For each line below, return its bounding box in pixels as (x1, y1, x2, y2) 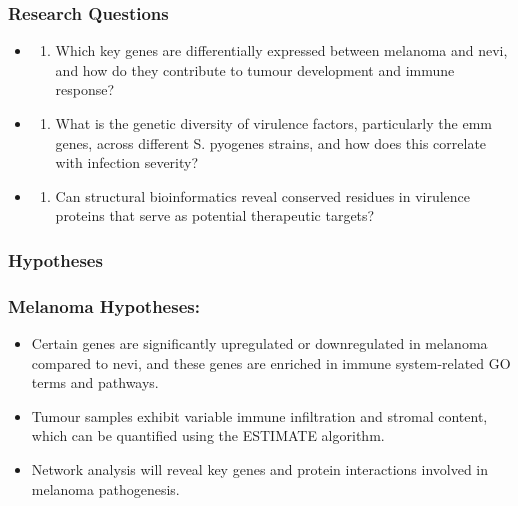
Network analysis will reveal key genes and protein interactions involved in (31, 459, 489, 479)
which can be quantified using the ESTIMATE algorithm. (31, 425, 385, 446)
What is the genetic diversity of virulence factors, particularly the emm (55, 113, 492, 133)
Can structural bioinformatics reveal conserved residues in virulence (55, 185, 471, 206)
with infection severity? (55, 152, 199, 173)
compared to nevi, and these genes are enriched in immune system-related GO (31, 352, 511, 373)
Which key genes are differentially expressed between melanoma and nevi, (55, 40, 508, 61)
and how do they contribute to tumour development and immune (55, 59, 455, 80)
